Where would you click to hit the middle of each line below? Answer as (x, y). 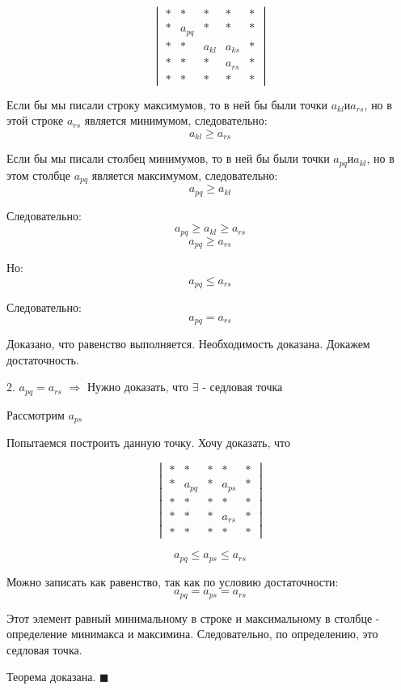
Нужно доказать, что (138, 387)
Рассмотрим (36, 414)
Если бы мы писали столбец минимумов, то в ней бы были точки (168, 158)
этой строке (35, 120)
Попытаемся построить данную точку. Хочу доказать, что (149, 443)
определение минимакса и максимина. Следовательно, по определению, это (192, 634)
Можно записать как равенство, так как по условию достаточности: (173, 581)
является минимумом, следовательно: (176, 120)
